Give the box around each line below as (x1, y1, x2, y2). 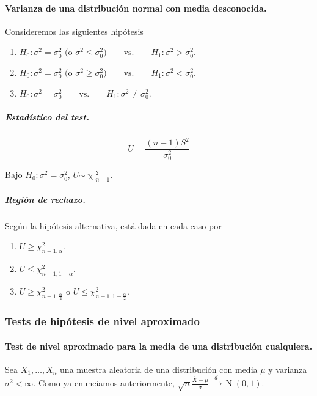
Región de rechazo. (5, 193, 86, 205)
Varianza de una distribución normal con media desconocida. (5, 1, 267, 14)
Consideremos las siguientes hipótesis (5, 24, 144, 37)
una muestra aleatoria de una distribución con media (60, 362, 258, 375)
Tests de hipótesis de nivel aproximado (5, 313, 200, 329)
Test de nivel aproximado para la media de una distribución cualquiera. (5, 339, 313, 352)
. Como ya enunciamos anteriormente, (33, 376, 175, 389)
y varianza (268, 362, 307, 375)
